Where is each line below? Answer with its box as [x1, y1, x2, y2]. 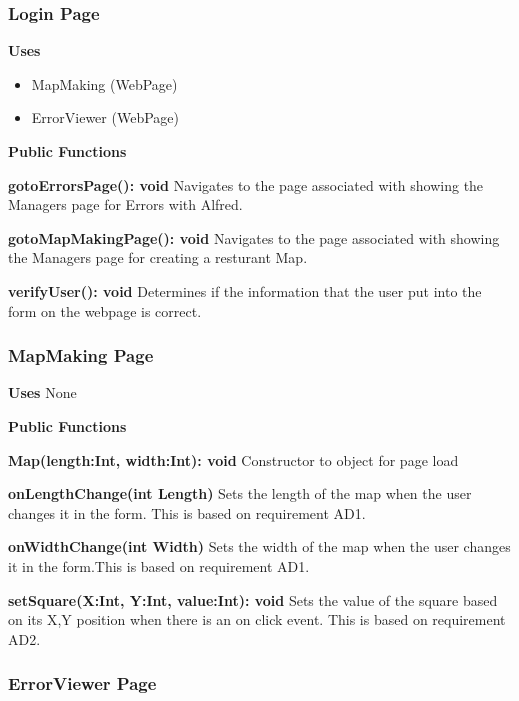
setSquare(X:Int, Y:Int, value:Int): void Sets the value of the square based [8, 589, 498, 610]
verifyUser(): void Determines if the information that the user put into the [8, 280, 482, 301]
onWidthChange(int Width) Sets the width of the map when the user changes [8, 536, 511, 557]
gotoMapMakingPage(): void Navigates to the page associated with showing [8, 227, 500, 248]
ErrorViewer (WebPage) [31, 107, 179, 128]
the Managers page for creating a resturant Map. [8, 247, 308, 268]
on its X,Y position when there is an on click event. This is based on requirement [8, 609, 506, 630]
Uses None [8, 382, 77, 403]
